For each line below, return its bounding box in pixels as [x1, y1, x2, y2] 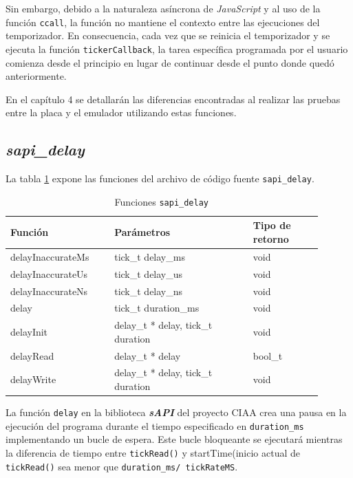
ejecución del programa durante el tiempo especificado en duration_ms [6, 418, 304, 433]
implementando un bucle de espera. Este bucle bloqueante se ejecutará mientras [6, 432, 343, 446]
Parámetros [114, 225, 171, 239]
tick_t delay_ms [114, 249, 185, 263]
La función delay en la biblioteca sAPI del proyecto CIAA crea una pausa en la [6, 405, 347, 420]
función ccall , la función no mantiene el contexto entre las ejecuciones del [6, 14, 320, 29]
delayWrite [10, 372, 56, 387]
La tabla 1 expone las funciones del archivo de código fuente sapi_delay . [6, 171, 314, 186]
